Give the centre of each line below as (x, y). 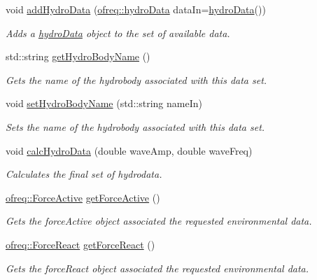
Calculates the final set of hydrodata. (84, 174)
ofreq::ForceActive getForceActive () (83, 197)
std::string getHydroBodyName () (78, 56)
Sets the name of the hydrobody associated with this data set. (135, 126)
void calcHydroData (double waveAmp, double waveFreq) (129, 150)
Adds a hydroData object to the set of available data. (118, 33)
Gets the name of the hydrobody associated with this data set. (136, 79)
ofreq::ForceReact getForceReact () (80, 244)
